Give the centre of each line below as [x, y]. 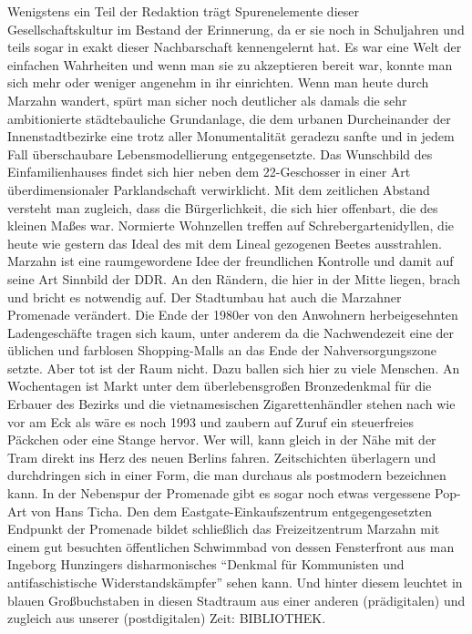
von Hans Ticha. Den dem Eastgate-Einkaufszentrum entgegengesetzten [232, 511]
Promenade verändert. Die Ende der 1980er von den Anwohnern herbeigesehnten [233, 315]
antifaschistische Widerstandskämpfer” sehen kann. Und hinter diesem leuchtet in [235, 582]
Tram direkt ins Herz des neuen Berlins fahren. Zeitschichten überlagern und [222, 457]
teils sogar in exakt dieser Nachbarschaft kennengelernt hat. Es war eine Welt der [235, 47]
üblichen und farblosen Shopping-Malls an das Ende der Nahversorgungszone [222, 350]
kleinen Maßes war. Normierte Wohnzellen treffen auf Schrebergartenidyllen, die [231, 225]
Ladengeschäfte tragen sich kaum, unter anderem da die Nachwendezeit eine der [231, 332]
